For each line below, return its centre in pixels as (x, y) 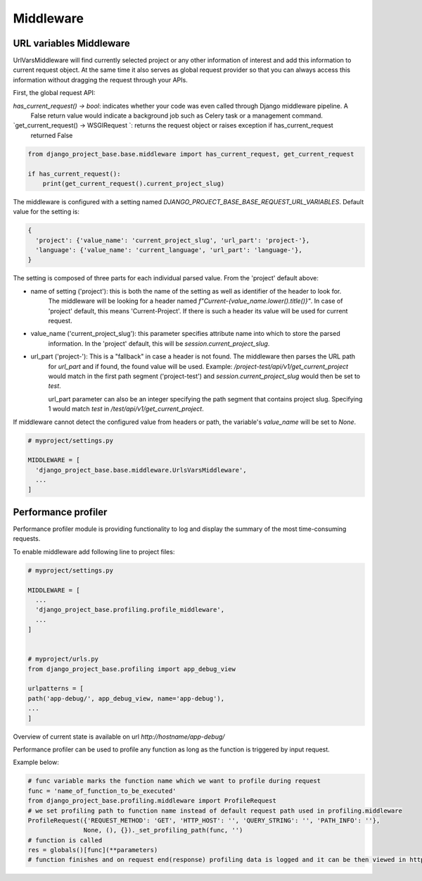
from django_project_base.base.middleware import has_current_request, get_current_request (191, 154)
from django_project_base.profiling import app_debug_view (132, 669)
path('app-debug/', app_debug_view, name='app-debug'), (126, 698)
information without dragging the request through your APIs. (100, 80)
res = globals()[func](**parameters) (93, 850)
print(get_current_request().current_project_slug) (134, 183)
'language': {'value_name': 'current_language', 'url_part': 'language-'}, (169, 250)
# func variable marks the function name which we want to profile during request (174, 781)
